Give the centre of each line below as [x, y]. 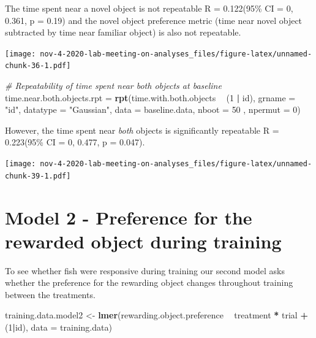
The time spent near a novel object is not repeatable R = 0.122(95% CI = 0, [149, 8]
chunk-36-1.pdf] [38, 66]
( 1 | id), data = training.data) [58, 327]
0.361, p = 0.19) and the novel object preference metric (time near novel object [154, 20]
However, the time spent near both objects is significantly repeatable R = [142, 130]
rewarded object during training [143, 241]
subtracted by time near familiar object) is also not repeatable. [123, 32]
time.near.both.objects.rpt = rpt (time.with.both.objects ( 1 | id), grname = [150, 97]
